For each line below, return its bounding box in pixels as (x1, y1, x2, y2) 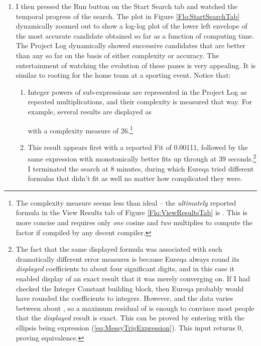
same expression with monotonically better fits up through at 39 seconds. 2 (28, 152, 256, 164)
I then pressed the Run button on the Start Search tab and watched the (16, 1, 237, 11)
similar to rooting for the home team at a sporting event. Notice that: (16, 70, 231, 80)
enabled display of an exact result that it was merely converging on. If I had (16, 273, 250, 283)
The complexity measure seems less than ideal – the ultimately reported (16, 197, 236, 208)
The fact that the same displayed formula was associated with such (16, 244, 222, 254)
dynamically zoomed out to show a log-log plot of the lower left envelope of (16, 21, 247, 31)
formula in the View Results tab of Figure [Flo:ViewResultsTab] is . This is (16, 207, 247, 218)
